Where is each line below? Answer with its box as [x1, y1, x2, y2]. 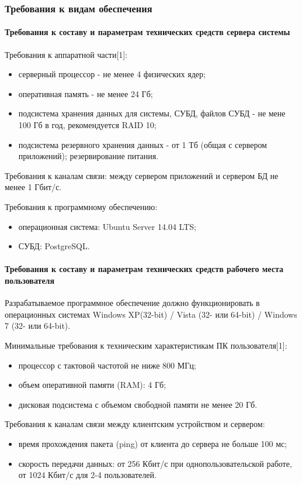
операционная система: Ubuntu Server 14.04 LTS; [18, 220, 196, 232]
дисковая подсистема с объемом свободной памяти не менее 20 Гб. [18, 398, 258, 410]
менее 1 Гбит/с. [5, 181, 62, 193]
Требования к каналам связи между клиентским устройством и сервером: [5, 418, 265, 430]
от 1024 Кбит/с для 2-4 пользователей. [18, 469, 157, 481]
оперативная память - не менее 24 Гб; [18, 87, 153, 99]
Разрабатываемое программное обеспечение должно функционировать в [5, 297, 260, 309]
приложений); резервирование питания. [18, 150, 159, 162]
